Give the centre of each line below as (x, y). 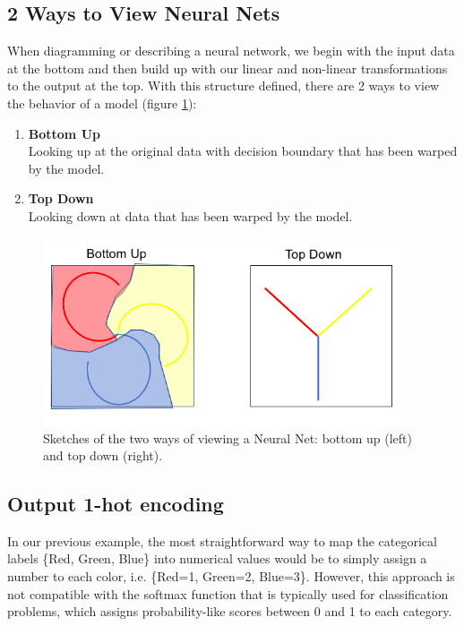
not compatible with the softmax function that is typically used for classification (228, 593)
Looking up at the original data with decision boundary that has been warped (243, 151)
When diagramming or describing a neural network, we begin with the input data (231, 51)
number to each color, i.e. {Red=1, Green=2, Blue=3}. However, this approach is (231, 576)
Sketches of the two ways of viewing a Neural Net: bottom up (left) (228, 437)
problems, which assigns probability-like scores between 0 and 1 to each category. (230, 611)
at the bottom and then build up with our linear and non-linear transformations (228, 68)
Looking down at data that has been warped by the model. (190, 215)
